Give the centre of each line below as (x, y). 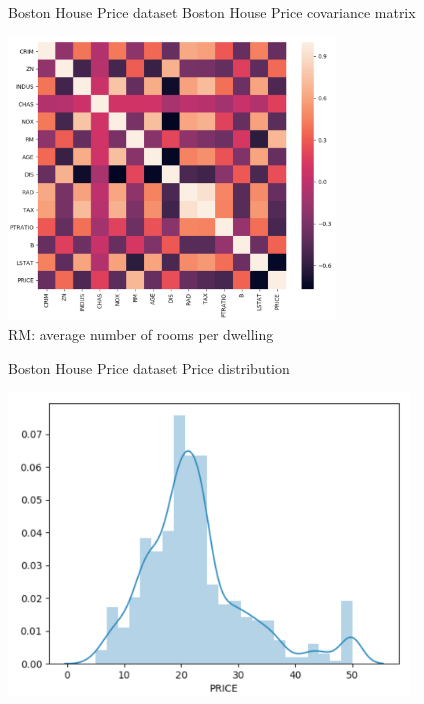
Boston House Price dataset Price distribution (149, 367)
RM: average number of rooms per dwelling (141, 334)
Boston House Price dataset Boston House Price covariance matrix (212, 12)
